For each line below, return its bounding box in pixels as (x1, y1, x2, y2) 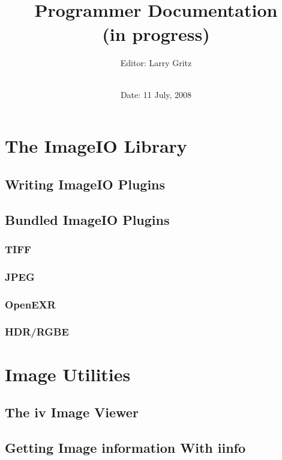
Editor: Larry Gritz (120, 56, 192, 69)
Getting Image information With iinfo (5, 438, 246, 456)
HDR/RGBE (5, 324, 69, 339)
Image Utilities (5, 361, 131, 386)
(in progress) (102, 21, 210, 46)
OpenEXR (5, 296, 56, 311)
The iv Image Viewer (5, 403, 139, 422)
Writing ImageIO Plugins (5, 174, 166, 193)
